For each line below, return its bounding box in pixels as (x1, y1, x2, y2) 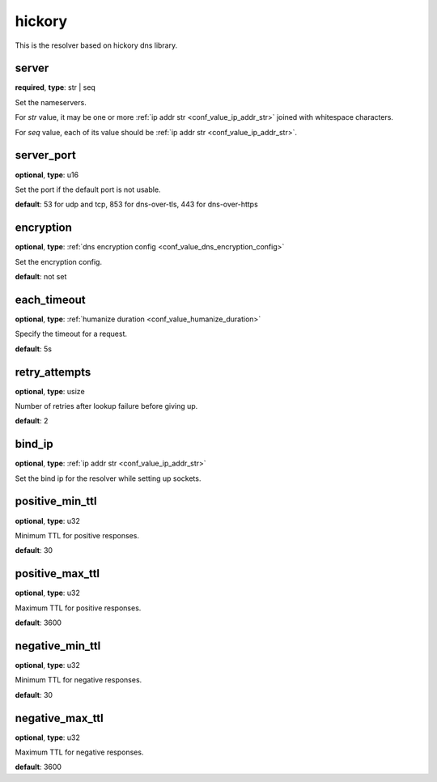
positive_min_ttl (15, 495, 97, 508)
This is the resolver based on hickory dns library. (15, 40, 178, 50)
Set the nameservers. (15, 97, 87, 107)
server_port (15, 148, 76, 162)
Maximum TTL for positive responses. (15, 603, 142, 613)
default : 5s (15, 344, 53, 354)
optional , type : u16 (15, 170, 79, 180)
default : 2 (15, 416, 49, 426)
